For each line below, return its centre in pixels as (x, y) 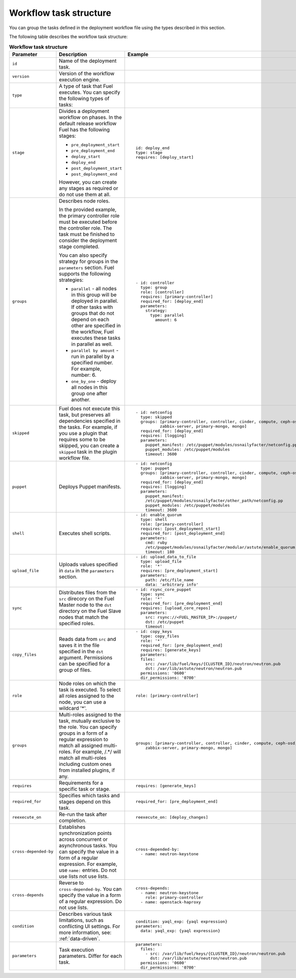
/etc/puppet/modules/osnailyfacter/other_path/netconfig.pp (214, 500)
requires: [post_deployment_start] (180, 528)
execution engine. (80, 79)
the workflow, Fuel (92, 332)
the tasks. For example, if (88, 427)
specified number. (92, 362)
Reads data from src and (88, 639)
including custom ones (85, 764)
